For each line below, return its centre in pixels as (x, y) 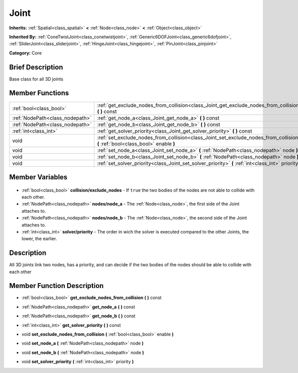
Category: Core (26, 53)
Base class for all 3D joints (36, 79)
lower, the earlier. (39, 239)
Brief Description (36, 67)
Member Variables (38, 177)
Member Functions (39, 93)
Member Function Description (56, 286)
